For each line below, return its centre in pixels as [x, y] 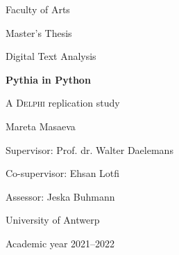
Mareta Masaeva [41, 126]
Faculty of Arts [38, 9]
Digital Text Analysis [51, 56]
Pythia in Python [48, 79]
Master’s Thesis [39, 32]
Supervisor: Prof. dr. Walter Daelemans [89, 149]
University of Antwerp [53, 220]
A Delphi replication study [63, 103]
